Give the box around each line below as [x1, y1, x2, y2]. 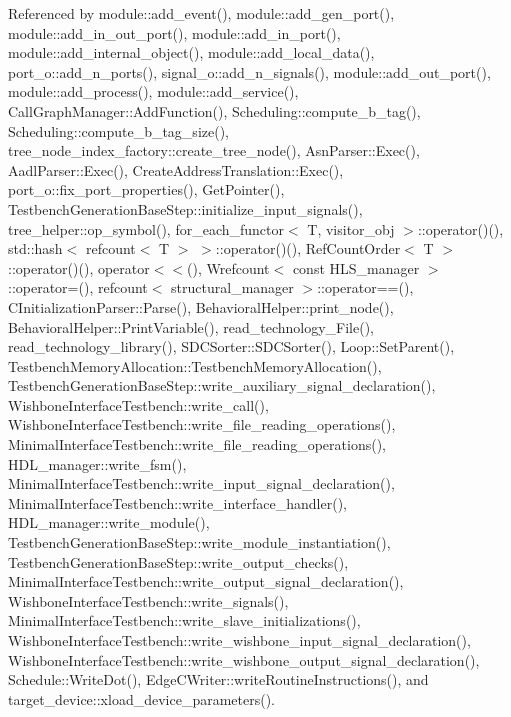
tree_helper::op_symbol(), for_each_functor [8, 218, 284, 239]
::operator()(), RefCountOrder [215, 238, 401, 259]
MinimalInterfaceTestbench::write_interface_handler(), [8, 492, 347, 513]
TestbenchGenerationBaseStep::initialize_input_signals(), [8, 198, 363, 219]
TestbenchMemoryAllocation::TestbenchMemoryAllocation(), [8, 355, 382, 376]
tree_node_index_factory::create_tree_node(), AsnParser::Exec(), [8, 140, 420, 161]
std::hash [8, 238, 63, 259]
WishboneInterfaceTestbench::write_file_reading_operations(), [8, 414, 396, 435]
